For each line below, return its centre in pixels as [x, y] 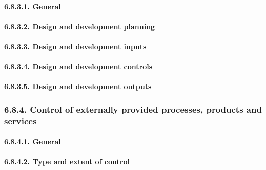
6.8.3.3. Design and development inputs [75, 46]
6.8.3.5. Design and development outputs [78, 86]
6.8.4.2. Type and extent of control [67, 162]
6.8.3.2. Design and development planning [80, 26]
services [21, 121]
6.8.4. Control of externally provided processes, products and [133, 109]
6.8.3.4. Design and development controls [78, 66]
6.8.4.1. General [33, 142]
